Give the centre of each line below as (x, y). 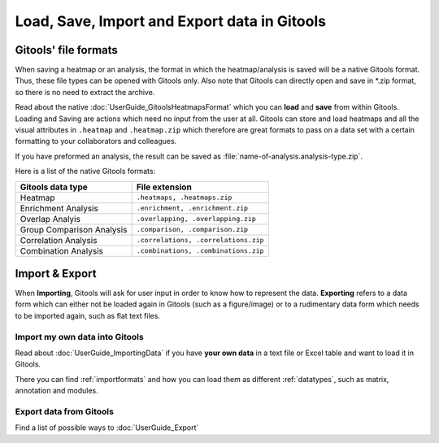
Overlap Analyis (50, 219)
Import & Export (56, 274)
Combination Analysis (61, 250)
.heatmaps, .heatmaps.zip (184, 198)
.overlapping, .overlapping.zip (196, 219)
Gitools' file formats (66, 50)
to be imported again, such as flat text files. (87, 315)
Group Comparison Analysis (74, 229)
